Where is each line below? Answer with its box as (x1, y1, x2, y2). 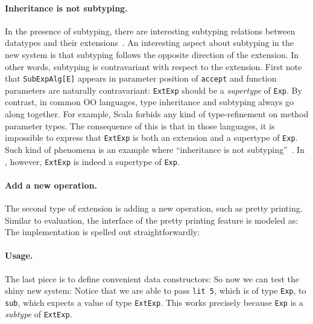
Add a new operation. (5, 178, 97, 191)
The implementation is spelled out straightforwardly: (5, 225, 200, 238)
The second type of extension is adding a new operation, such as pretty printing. (5, 201, 303, 214)
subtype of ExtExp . (5, 308, 72, 320)
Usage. (5, 249, 33, 262)
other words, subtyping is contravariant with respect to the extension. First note (5, 60, 302, 73)
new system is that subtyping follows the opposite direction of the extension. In (5, 48, 299, 60)
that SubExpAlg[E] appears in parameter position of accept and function (5, 72, 277, 85)
